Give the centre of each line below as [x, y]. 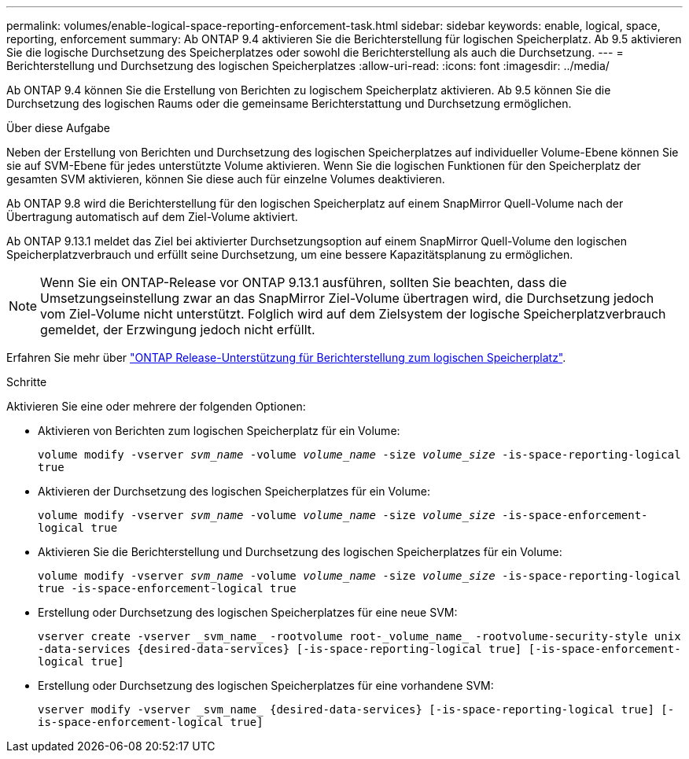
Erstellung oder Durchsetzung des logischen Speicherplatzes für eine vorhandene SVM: [266, 685]
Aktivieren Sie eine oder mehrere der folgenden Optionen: [156, 406]
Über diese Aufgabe [58, 128]
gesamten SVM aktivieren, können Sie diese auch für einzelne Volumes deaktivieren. [226, 179]
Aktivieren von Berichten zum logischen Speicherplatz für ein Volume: [219, 431]
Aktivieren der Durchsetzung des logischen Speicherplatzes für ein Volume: [234, 491]
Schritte [27, 382]
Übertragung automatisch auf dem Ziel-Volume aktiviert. [152, 217]
